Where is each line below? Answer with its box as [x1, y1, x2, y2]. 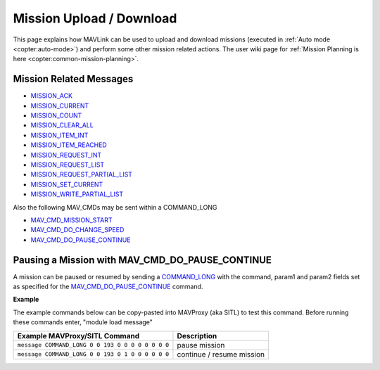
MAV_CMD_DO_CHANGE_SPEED [30, 226, 125, 234]
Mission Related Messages [13, 73, 134, 85]
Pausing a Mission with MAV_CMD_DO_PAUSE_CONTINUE [13, 254, 272, 266]
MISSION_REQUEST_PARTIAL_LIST [30, 170, 133, 179]
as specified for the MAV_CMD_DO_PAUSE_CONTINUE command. [13, 282, 203, 291]
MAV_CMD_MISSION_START [30, 215, 113, 224]
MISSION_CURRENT [30, 101, 89, 110]
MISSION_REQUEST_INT [30, 151, 102, 159]
